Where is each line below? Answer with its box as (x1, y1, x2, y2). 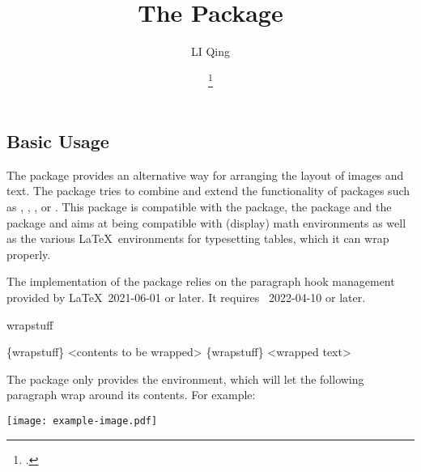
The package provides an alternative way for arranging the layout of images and (6, 166, 404, 183)
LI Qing (190, 43, 231, 60)
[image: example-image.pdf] (6, 415, 158, 427)
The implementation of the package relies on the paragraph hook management (6, 273, 395, 290)
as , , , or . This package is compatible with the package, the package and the (6, 198, 392, 215)
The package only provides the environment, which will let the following (6, 370, 364, 387)
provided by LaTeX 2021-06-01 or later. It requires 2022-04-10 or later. (6, 289, 366, 306)
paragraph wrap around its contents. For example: (6, 386, 256, 403)
